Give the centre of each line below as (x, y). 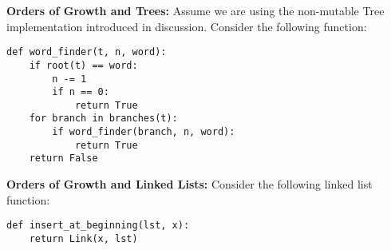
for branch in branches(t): (103, 119)
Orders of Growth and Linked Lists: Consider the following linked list (190, 184)
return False (63, 159)
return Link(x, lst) (83, 238)
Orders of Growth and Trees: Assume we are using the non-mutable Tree (195, 10)
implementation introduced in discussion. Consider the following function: (187, 26)
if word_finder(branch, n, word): (144, 132)
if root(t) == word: (83, 65)
